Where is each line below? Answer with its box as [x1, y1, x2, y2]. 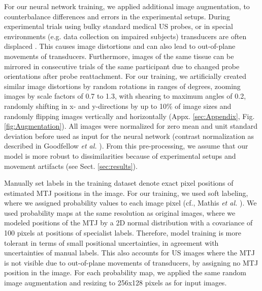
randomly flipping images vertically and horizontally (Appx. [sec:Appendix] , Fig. [4, 110, 255, 121]
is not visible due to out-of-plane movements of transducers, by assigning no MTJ [4, 257, 258, 268]
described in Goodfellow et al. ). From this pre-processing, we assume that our [4, 140, 248, 151]
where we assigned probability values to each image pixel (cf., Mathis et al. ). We [4, 197, 257, 208]
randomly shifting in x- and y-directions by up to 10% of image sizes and [4, 100, 232, 111]
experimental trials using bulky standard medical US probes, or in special [4, 21, 233, 32]
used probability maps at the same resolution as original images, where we [4, 207, 236, 218]
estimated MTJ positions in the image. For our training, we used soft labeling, [4, 187, 248, 198]
